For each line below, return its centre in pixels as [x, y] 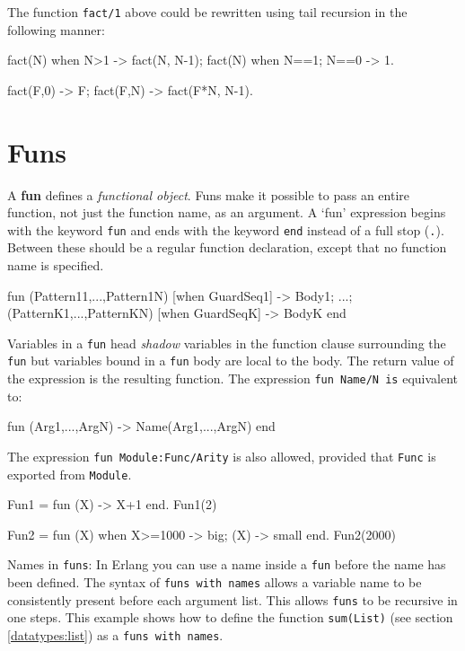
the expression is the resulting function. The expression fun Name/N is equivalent [232, 378]
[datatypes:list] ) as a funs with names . [115, 635]
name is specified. [56, 265]
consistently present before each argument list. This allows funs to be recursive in [232, 599]
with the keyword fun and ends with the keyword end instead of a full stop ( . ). [226, 229]
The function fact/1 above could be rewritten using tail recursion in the [207, 12]
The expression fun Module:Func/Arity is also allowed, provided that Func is [222, 456]
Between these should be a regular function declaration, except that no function [227, 247]
